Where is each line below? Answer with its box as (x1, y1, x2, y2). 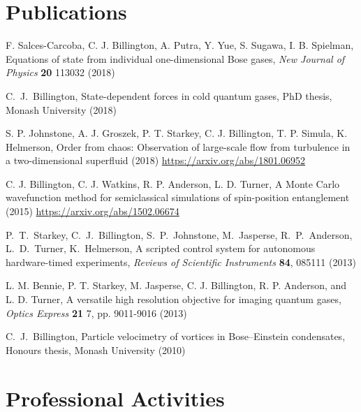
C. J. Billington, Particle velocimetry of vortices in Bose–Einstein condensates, (6, 329, 346, 344)
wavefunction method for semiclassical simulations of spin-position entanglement (6, 190, 350, 205)
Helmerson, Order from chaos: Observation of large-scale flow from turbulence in (6, 139, 351, 154)
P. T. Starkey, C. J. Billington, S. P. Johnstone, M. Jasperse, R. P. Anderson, (6, 227, 353, 242)
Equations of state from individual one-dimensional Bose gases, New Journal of (6, 51, 345, 66)
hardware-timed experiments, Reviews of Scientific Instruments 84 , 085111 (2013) (6, 254, 356, 269)
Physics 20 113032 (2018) (6, 65, 115, 80)
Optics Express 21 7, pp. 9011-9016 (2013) (6, 305, 187, 320)
